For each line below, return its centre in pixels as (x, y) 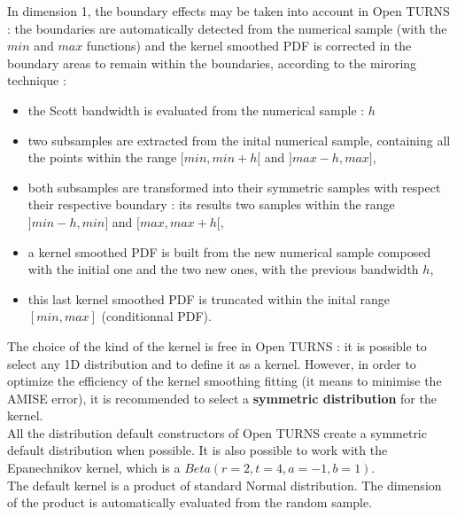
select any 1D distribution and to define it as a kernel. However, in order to (212, 363)
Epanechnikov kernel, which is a (94, 468)
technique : (37, 80)
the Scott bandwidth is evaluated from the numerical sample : (196, 110)
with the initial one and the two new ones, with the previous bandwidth (223, 269)
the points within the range (102, 157)
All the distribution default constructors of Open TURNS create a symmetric (217, 432)
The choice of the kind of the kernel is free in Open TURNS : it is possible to (217, 345)
